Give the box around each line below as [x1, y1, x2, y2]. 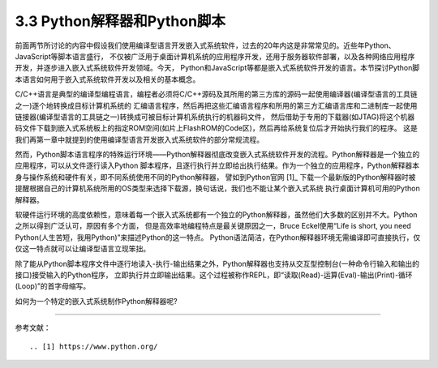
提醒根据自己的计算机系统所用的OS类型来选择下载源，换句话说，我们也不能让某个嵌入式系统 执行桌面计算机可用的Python [15, 183, 421, 194]
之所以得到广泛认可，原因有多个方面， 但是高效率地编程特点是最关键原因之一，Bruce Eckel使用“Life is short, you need [15, 221, 411, 231]
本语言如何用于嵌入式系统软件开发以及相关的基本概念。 [15, 74, 200, 84]
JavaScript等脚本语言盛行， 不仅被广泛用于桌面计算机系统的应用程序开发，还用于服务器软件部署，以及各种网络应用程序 [15, 51, 415, 61]
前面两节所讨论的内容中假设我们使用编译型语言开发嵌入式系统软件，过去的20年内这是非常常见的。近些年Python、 [15, 41, 396, 50]
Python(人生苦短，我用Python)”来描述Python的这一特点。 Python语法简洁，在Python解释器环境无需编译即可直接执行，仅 [15, 232, 421, 242]
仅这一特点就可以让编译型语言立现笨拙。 [15, 244, 150, 254]
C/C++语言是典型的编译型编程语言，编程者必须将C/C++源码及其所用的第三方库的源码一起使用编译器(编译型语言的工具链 [15, 89, 418, 99]
